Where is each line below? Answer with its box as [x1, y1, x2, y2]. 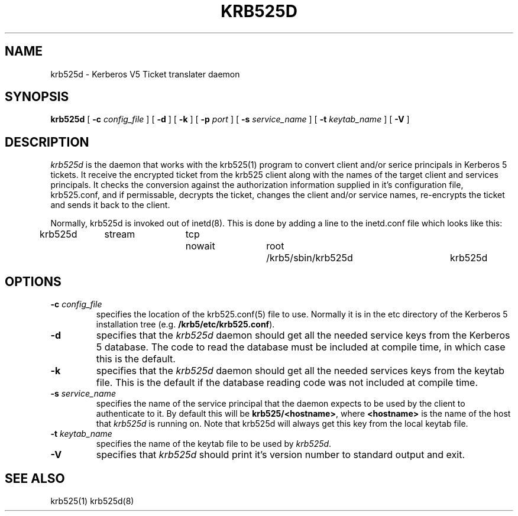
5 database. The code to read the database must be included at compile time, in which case [96, 341, 506, 353]
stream [104, 228, 135, 241]
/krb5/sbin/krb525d [266, 252, 353, 264]
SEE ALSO [5, 470, 65, 486]
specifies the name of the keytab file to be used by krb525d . [96, 439, 332, 449]
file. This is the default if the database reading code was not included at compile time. [96, 377, 478, 389]
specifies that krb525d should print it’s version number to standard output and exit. [96, 449, 465, 461]
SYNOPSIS [5, 89, 69, 105]
